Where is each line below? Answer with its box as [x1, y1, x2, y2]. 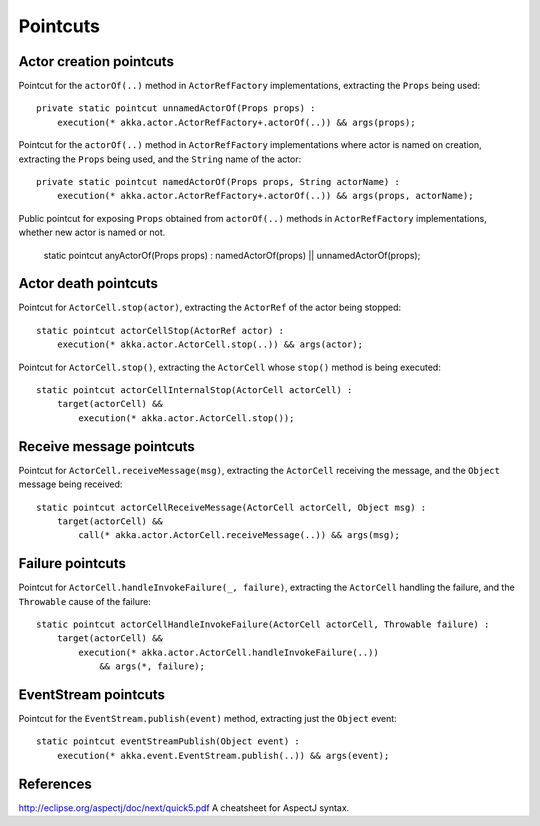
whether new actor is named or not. [18, 226, 166, 239]
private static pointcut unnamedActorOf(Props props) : [36, 103, 316, 114]
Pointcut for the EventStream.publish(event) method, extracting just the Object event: [18, 713, 397, 725]
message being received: [18, 478, 123, 490]
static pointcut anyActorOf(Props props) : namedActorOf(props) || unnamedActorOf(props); [43, 249, 421, 261]
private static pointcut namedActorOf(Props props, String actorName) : [36, 176, 400, 188]
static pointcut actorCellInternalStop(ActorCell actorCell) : [36, 385, 353, 396]
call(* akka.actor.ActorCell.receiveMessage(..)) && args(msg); [78, 530, 400, 541]
